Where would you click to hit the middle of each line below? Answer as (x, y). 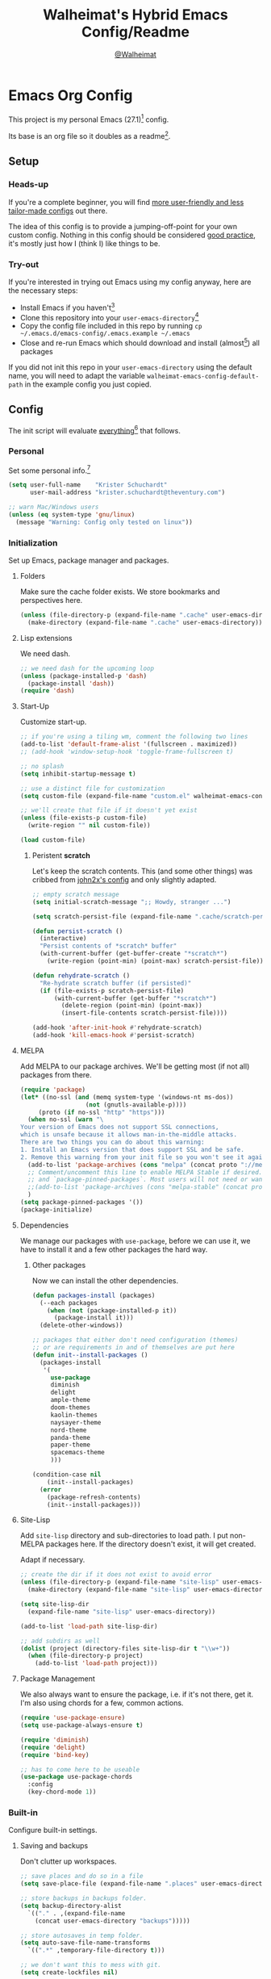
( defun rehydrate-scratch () (81, 975)
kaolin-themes (74, 1415)
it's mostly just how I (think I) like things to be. (84, 243)
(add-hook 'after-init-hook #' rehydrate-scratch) (117, 1028)
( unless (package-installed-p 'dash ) (83, 676)
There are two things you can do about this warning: (112, 1142)
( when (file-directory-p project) (85, 1656)
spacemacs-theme (77, 1453)
